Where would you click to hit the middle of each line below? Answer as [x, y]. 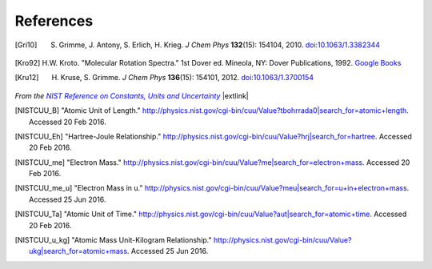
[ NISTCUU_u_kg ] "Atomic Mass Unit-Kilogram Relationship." [113, 240]
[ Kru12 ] [27, 78]
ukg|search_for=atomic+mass [78, 251]
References [54, 21]
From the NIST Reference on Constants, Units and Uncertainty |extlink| [132, 95]
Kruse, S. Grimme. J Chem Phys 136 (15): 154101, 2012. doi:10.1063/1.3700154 [187, 78]
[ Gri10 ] [26, 45]
